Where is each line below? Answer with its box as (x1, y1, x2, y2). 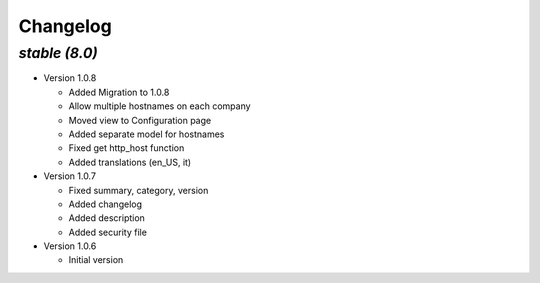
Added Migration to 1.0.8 (68, 86, 170, 98)
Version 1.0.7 (43, 170, 97, 182)
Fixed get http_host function (68, 142, 185, 154)
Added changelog (68, 198, 143, 210)
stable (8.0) (18, 44, 99, 62)
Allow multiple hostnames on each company (68, 100, 251, 112)
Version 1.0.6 (43, 240, 97, 252)
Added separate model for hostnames (68, 128, 225, 140)
